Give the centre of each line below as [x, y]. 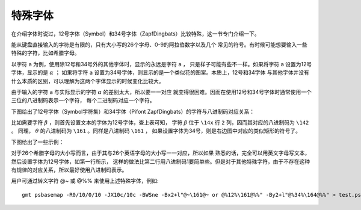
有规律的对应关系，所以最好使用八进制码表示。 [69, 170]
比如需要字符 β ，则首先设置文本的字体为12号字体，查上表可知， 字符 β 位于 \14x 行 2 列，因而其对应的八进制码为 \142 [160, 123]
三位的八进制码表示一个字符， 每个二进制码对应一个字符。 [83, 100]
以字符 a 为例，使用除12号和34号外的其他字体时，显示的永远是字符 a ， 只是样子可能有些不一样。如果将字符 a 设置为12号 [162, 64]
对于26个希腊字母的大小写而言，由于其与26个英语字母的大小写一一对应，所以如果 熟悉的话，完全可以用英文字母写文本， [161, 153]
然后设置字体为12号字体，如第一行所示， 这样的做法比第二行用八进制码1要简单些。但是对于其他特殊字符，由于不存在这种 [160, 161]
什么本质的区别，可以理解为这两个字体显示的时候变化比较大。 [88, 81]
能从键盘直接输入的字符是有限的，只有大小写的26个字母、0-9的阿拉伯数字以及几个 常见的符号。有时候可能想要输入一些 [159, 45]
